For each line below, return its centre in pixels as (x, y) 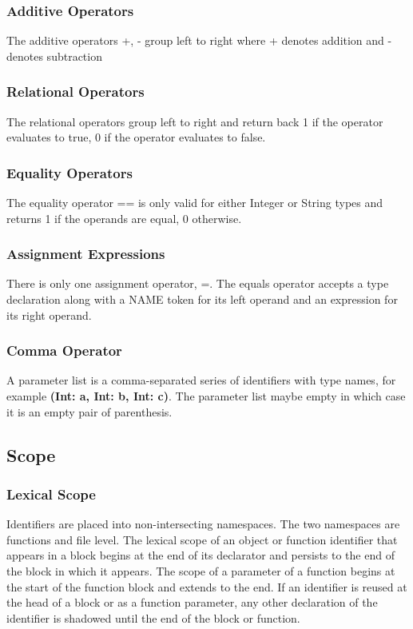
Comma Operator (64, 350)
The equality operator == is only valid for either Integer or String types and (195, 203)
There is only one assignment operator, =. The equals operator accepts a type (198, 283)
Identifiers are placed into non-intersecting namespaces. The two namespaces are (203, 524)
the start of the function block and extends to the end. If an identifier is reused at (207, 586)
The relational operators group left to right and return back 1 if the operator (195, 121)
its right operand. (49, 314)
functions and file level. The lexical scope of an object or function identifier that (202, 539)
